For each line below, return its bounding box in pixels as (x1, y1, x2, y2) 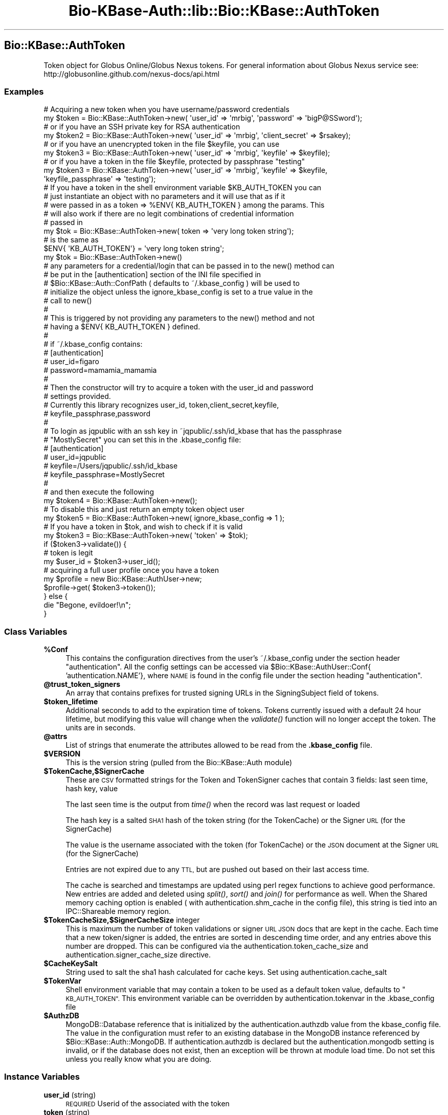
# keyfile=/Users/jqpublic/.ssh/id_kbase (43, 461, 178, 471)
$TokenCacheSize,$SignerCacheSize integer (43, 916, 200, 925)
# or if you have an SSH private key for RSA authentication (43, 122, 240, 131)
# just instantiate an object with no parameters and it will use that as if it (43, 192, 285, 201)
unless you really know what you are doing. (65, 1055, 212, 1064)
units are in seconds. (65, 723, 136, 732)
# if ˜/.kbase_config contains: (43, 340, 143, 349)
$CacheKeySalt (43, 959, 98, 968)
